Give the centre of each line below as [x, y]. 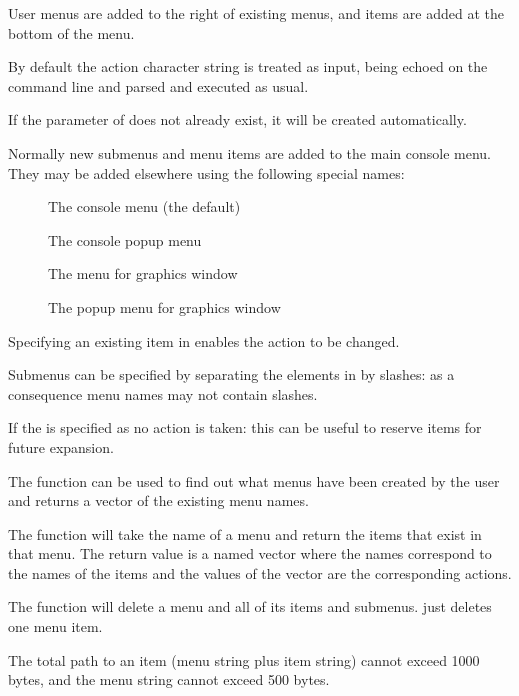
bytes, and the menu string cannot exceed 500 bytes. [169, 679]
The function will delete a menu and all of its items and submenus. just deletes [250, 606]
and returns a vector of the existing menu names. [158, 500]
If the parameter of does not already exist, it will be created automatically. [237, 119]
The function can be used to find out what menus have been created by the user [254, 480]
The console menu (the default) [144, 206]
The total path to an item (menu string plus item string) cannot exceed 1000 [244, 659]
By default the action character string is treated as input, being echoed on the [248, 66]
